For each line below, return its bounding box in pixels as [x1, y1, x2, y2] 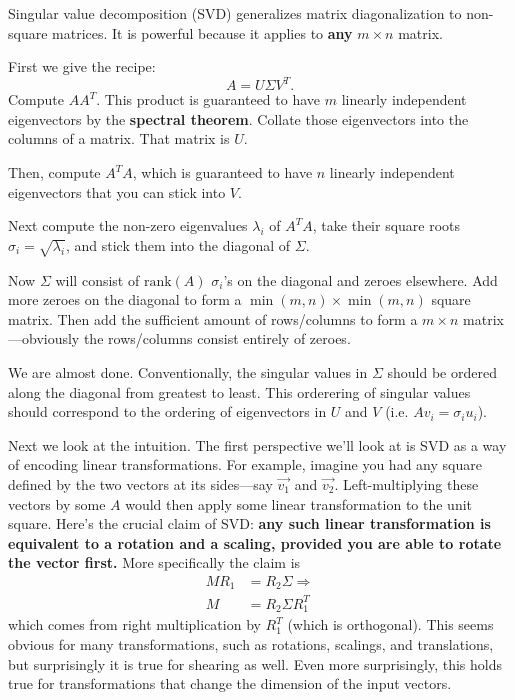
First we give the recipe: [8, 56, 156, 77]
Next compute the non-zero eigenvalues [8, 215, 248, 236]
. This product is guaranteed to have [96, 89, 321, 110]
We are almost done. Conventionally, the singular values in [8, 361, 368, 382]
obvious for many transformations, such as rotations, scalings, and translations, [8, 633, 494, 654]
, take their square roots [312, 215, 461, 236]
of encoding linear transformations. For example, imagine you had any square [8, 454, 482, 475]
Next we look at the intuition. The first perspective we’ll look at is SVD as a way [8, 434, 507, 455]
